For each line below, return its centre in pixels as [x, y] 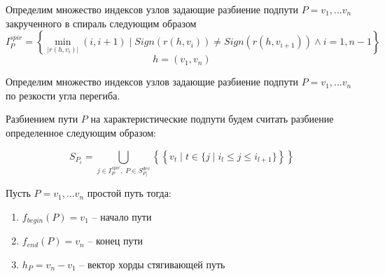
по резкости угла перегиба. [63, 95]
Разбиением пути [42, 119]
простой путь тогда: [129, 193]
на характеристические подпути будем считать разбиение [212, 119]
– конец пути [115, 241]
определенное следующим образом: [81, 132]
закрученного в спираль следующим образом [101, 23]
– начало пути [122, 216]
